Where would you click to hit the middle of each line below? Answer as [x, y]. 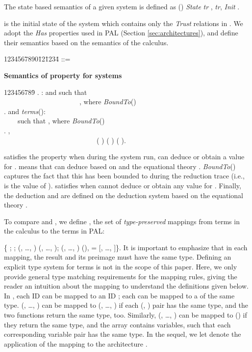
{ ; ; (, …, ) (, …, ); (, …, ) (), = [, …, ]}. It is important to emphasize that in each [126, 247]
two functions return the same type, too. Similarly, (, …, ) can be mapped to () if [126, 315]
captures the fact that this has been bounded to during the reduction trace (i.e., [124, 176]
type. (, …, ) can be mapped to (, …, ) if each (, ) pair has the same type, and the [126, 305]
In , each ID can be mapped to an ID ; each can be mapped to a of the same [119, 295]
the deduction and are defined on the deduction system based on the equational [124, 195]
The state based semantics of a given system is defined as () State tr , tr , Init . [122, 6]
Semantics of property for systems [63, 75]
